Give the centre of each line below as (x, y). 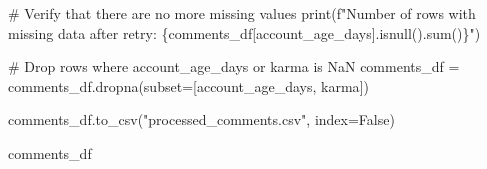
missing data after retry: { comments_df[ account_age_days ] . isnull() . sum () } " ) (244, 32)
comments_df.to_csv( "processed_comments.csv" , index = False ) (201, 119)
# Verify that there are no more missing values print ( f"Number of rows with (242, 13)
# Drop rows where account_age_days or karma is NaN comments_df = (234, 66)
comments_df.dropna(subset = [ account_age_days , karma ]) (188, 85)
